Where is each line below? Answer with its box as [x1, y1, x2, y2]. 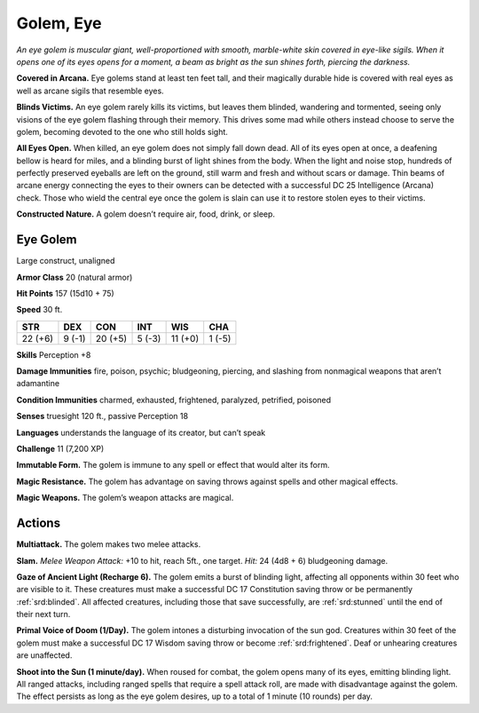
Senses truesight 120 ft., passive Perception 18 [16, 411, 189, 422]
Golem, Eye [16, 13, 102, 33]
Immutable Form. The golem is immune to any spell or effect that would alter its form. [16, 460, 330, 471]
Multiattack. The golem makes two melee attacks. [16, 539, 201, 550]
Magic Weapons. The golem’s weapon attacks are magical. [16, 493, 234, 503]
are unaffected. [16, 650, 73, 661]
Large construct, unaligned [16, 256, 115, 266]
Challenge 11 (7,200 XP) [16, 444, 105, 455]
